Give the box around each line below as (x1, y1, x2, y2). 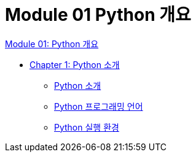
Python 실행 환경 (54, 121, 119, 132)
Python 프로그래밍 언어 (54, 101, 143, 112)
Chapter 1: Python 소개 (29, 59, 120, 70)
